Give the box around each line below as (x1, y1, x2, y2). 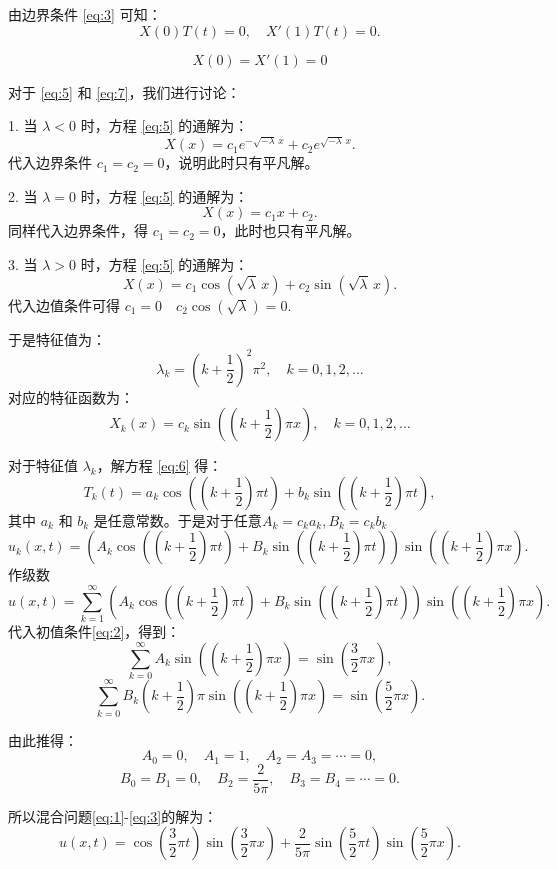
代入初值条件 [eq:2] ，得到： (8, 621, 181, 642)
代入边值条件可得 (8, 294, 120, 315)
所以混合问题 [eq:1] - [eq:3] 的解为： (8, 805, 218, 826)
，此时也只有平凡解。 (220, 220, 361, 241)
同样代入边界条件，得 (8, 220, 148, 241)
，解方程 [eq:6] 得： (96, 455, 223, 476)
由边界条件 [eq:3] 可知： (8, 4, 162, 24)
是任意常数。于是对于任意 (93, 509, 262, 530)
